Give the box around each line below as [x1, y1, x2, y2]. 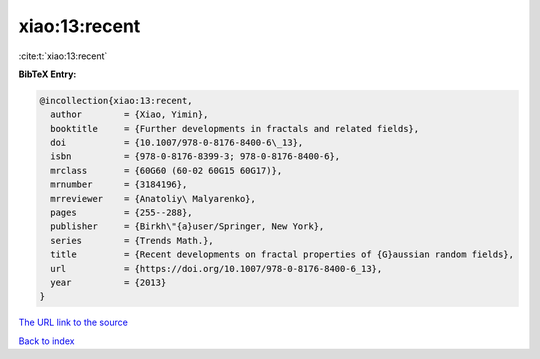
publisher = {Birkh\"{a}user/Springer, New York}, [50, 221, 325, 232]
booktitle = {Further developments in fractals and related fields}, [50, 123, 420, 134]
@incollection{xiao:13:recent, [39, 95, 194, 106]
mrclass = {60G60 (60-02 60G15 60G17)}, [50, 165, 283, 176]
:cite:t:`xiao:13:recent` [18, 50, 108, 62]
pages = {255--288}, [50, 207, 194, 219]
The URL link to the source [18, 316, 129, 329]
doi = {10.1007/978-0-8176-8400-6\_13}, [50, 137, 304, 149]
